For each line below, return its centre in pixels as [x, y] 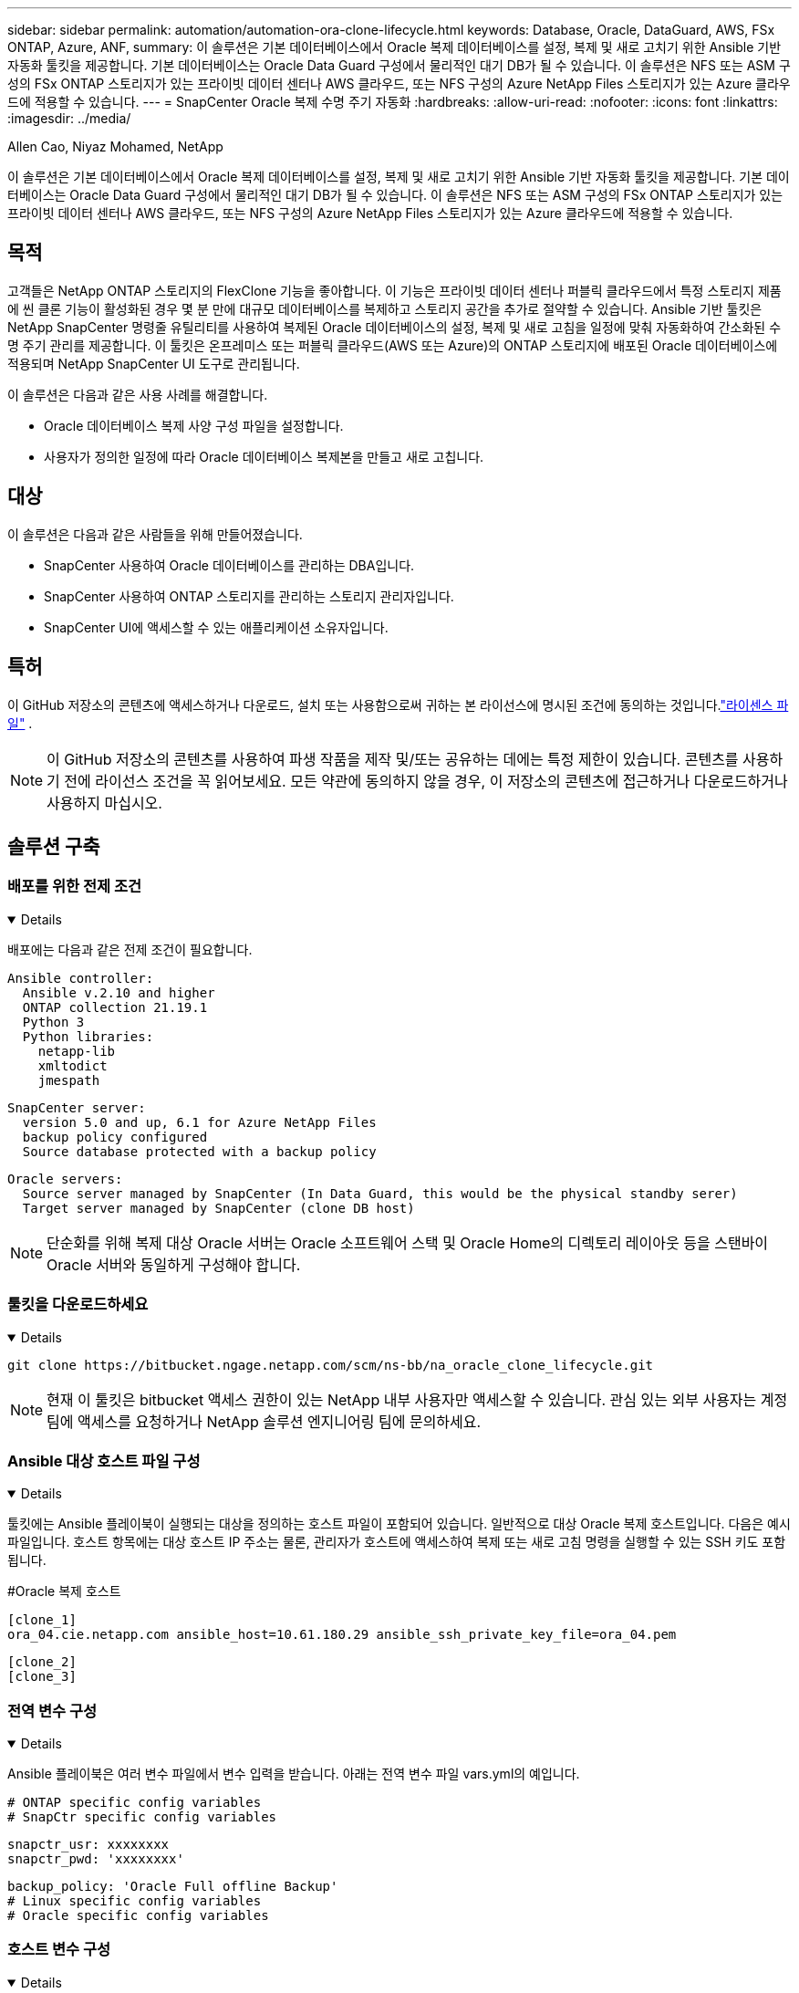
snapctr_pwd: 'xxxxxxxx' [96, 1859]
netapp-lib [77, 1051]
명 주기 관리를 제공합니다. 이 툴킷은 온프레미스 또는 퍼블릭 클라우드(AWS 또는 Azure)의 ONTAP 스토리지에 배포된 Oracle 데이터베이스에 [393, 345]
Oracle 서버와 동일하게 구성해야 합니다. [174, 1264]
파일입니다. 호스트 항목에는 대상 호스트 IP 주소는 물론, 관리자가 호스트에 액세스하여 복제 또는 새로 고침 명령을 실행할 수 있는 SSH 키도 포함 [397, 1542]
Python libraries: [88, 1036]
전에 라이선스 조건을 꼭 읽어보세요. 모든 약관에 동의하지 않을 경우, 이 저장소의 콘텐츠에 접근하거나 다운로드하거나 [426, 781]
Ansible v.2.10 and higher [119, 992]
